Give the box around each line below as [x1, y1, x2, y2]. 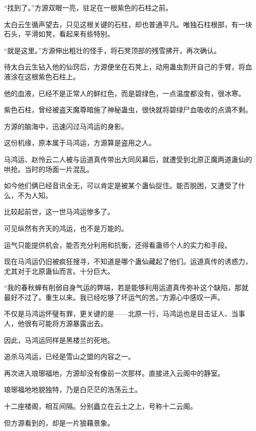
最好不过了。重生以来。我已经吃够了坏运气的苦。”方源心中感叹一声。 [4, 292, 224, 302]
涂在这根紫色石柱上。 [10, 71, 80, 81]
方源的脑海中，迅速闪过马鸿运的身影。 [4, 121, 128, 131]
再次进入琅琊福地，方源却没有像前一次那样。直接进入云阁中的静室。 [4, 367, 224, 378]
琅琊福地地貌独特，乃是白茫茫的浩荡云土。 [4, 384, 142, 395]
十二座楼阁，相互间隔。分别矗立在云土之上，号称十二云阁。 [4, 401, 197, 411]
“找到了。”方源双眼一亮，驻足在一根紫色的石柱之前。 [4, 2, 173, 12]
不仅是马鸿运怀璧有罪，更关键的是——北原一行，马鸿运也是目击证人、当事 [4, 308, 245, 319]
